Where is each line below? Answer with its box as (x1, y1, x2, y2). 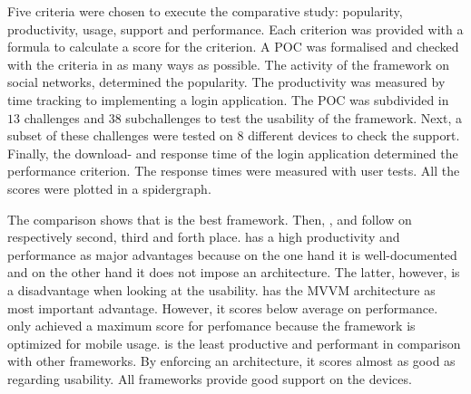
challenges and (24, 108, 105, 127)
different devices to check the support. (248, 126, 460, 145)
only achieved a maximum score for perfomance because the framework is (7, 316, 416, 335)
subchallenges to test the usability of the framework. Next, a (125, 108, 462, 127)
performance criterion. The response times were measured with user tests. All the (7, 161, 460, 180)
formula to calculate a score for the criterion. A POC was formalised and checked (7, 37, 459, 56)
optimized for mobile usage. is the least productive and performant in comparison (7, 333, 461, 352)
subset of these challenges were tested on (7, 126, 233, 145)
